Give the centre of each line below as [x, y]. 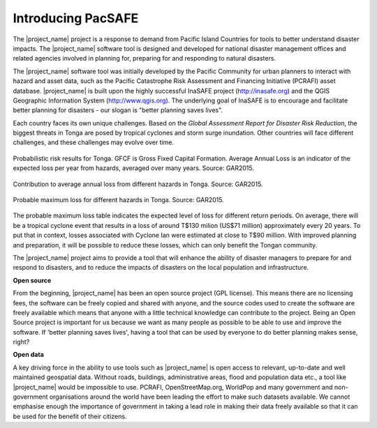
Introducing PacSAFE [76, 18]
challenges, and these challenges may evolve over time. [94, 142]
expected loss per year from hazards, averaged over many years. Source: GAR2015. [134, 168]
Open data [29, 355]
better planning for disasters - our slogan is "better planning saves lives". [118, 110]
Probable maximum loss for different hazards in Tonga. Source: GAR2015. [119, 200]
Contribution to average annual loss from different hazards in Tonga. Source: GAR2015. [138, 184]
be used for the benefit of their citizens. [70, 416]
